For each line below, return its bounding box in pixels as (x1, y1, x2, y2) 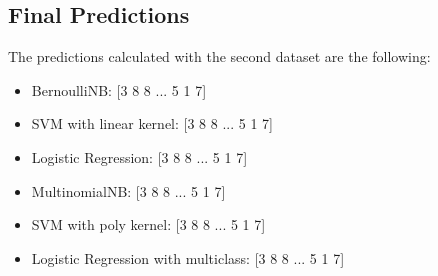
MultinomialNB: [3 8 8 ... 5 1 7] (31, 180, 226, 201)
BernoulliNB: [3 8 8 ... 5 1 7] (31, 79, 207, 100)
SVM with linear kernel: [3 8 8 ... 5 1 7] (31, 113, 273, 134)
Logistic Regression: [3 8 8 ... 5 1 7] (31, 146, 248, 167)
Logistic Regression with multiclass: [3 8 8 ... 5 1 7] (31, 247, 345, 268)
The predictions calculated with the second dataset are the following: (8, 46, 431, 67)
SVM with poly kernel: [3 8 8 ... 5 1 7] (31, 214, 266, 235)
